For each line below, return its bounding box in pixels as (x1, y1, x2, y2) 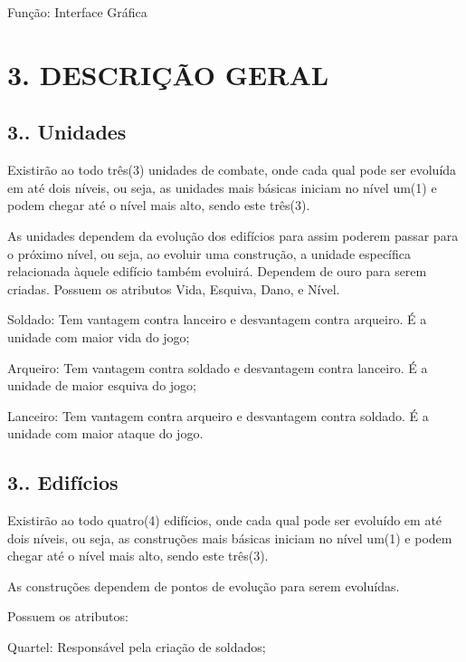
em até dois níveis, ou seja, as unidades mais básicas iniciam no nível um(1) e (7, 177, 437, 197)
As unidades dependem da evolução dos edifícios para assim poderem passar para (7, 225, 459, 245)
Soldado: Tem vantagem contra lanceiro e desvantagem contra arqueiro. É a (7, 310, 427, 329)
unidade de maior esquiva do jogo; (7, 376, 196, 395)
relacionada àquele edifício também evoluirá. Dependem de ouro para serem (7, 262, 427, 281)
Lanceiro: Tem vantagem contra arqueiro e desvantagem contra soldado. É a (7, 406, 429, 425)
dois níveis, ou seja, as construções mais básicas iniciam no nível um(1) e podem (7, 528, 452, 547)
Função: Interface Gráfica (7, 3, 147, 21)
